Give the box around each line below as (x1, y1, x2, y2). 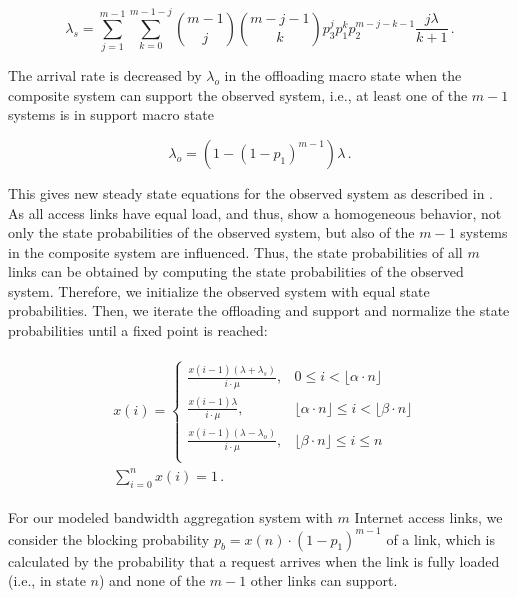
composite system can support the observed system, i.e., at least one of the (8, 84, 468, 105)
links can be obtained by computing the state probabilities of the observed (8, 261, 464, 282)
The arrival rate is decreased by (8, 65, 202, 86)
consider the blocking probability (8, 528, 210, 549)
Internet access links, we (354, 506, 503, 527)
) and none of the (98, 570, 206, 591)
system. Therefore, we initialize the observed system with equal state (8, 280, 430, 301)
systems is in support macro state (8, 104, 214, 125)
